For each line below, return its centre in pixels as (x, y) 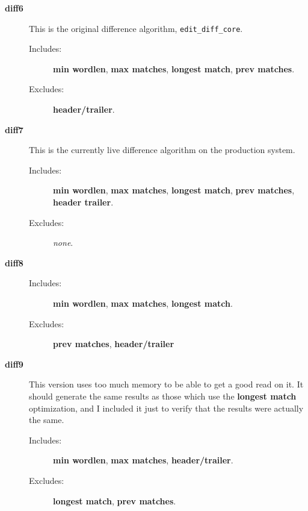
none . (63, 243)
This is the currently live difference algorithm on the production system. (162, 150)
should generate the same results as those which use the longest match (163, 396)
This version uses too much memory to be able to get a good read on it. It (166, 384)
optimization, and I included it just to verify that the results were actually (166, 408)
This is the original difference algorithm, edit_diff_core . (136, 28)
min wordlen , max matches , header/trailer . (143, 460)
